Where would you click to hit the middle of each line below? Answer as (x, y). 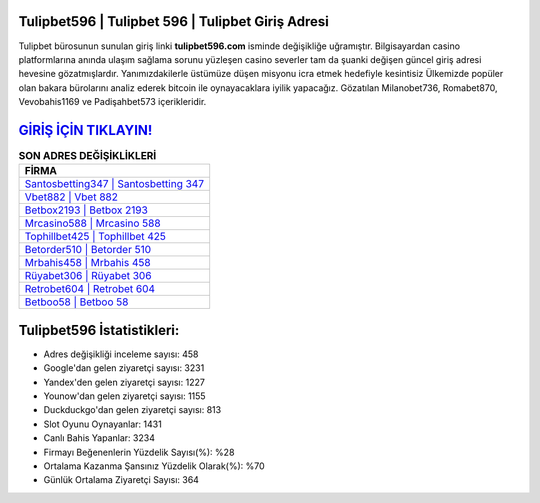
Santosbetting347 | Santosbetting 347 (114, 184)
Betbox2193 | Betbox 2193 (86, 210)
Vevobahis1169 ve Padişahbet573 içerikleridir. (112, 102)
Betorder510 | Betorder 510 (88, 250)
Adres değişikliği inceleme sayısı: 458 (121, 354)
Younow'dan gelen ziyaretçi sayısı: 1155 (124, 396)
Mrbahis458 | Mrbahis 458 (87, 263)
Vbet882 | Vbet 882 (71, 197)
